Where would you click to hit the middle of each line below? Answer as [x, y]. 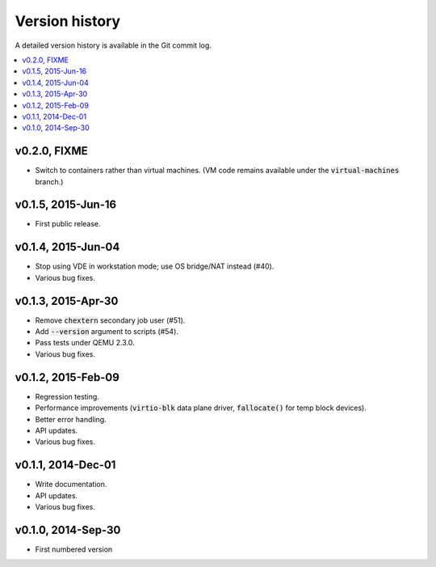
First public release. [68, 224]
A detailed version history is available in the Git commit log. [113, 45]
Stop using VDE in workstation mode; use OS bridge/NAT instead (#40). [155, 266]
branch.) [49, 181]
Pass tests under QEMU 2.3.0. [85, 343]
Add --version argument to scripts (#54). [107, 332]
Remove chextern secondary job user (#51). [110, 320]
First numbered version [74, 549]
